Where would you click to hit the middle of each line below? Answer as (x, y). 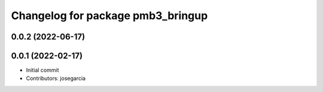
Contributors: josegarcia (56, 78)
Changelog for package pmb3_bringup (109, 16)
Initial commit (42, 70)
